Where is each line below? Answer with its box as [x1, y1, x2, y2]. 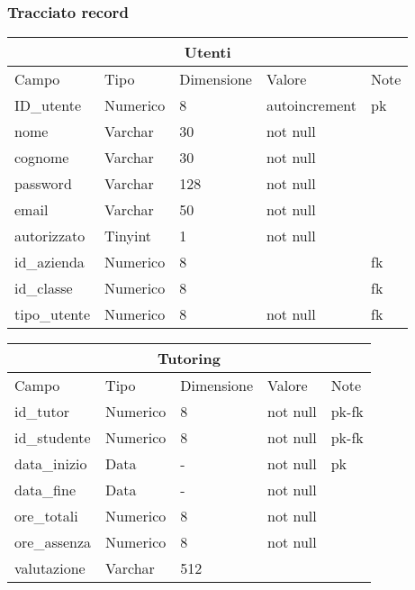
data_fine [14, 479, 77, 501]
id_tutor [14, 401, 69, 422]
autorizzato [14, 225, 86, 247]
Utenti [184, 41, 231, 63]
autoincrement [266, 95, 357, 116]
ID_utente [14, 95, 82, 116]
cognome [14, 147, 69, 168]
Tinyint [104, 225, 152, 247]
